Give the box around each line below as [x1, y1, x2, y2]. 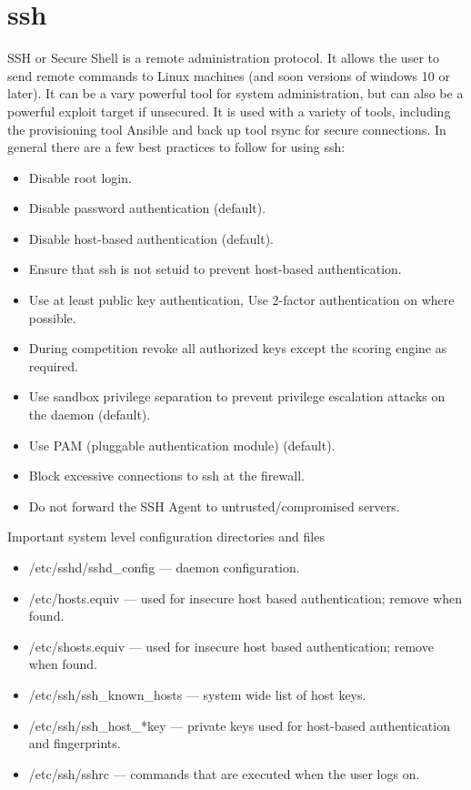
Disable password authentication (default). [28, 198, 266, 218]
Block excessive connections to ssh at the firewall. [28, 466, 305, 485]
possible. [28, 308, 76, 327]
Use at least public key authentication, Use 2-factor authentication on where [28, 290, 455, 309]
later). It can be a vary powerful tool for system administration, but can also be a [7, 84, 464, 103]
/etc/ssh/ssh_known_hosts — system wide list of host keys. [28, 684, 366, 704]
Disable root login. [28, 167, 132, 187]
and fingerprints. [28, 734, 121, 753]
